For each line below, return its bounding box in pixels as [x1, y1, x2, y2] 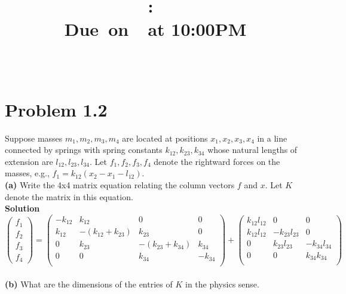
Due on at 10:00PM [64, 17, 247, 41]
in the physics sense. [185, 277, 259, 290]
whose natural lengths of [207, 143, 298, 156]
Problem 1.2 [5, 97, 108, 121]
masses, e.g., [5, 167, 50, 179]
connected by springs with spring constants [5, 143, 163, 156]
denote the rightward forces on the [154, 155, 280, 167]
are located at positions [122, 131, 208, 144]
